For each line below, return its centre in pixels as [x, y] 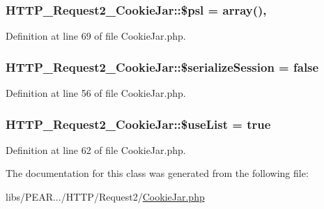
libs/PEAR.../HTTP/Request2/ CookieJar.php [105, 197]
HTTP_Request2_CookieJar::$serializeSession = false [162, 67]
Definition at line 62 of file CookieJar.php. [96, 149]
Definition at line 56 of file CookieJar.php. [96, 93]
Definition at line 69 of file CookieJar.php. [96, 36]
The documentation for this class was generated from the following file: [157, 173]
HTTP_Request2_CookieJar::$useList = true [138, 124]
